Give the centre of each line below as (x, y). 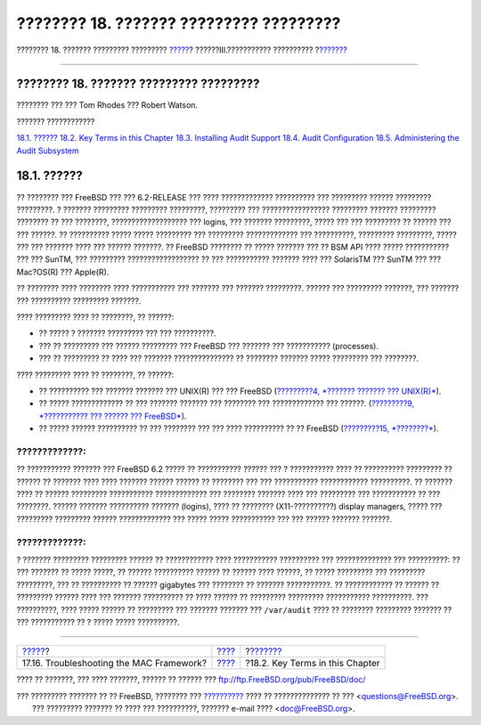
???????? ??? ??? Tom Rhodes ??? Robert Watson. (107, 105)
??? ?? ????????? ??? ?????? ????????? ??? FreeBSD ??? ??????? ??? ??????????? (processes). (208, 346)
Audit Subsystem (48, 151)
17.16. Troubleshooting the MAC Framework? (114, 664)
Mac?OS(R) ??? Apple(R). (63, 272)
